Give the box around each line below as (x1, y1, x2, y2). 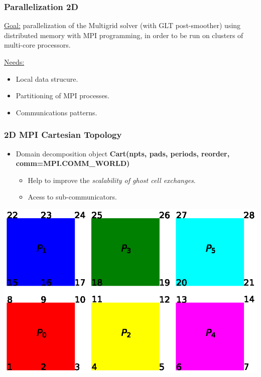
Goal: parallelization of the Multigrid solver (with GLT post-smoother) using (4, 20, 241, 31)
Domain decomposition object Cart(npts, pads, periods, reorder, (16, 148, 230, 158)
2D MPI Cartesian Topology (4, 128, 122, 141)
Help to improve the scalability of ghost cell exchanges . (28, 174, 196, 185)
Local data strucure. (16, 73, 78, 84)
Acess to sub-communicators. (28, 192, 117, 202)
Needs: (4, 57, 25, 67)
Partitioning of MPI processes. (16, 90, 110, 101)
